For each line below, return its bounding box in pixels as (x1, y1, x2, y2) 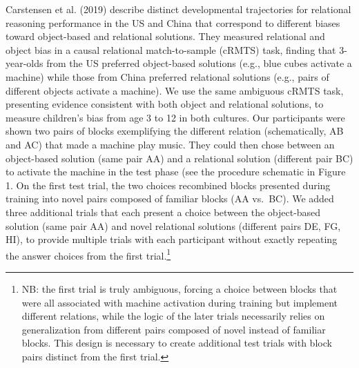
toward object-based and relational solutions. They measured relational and (6, 29, 325, 43)
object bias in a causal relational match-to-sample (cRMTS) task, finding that (6, 42, 336, 57)
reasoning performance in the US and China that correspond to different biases (6, 15, 340, 30)
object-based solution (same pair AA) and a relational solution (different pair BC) (6, 151, 353, 165)
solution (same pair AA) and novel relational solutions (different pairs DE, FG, (6, 218, 341, 233)
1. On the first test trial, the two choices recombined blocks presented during (6, 177, 331, 192)
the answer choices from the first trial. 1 (6, 246, 171, 262)
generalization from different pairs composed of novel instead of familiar (21, 322, 326, 336)
